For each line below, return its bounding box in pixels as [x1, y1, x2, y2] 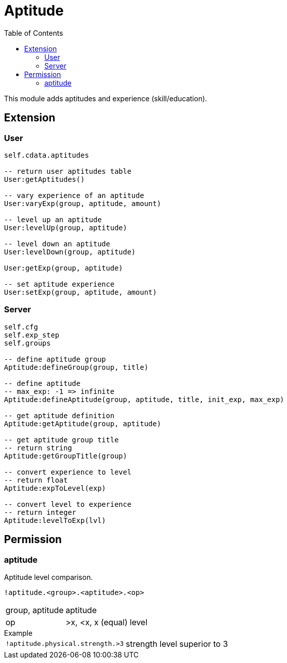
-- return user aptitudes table [4, 167, 131, 175]
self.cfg [4, 322, 38, 331]
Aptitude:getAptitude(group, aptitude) [4, 419, 161, 428]
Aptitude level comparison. [4, 572, 93, 581]
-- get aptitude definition [4, 411, 115, 420]
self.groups [4, 339, 51, 347]
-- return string [4, 443, 72, 452]
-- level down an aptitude [4, 239, 110, 248]
